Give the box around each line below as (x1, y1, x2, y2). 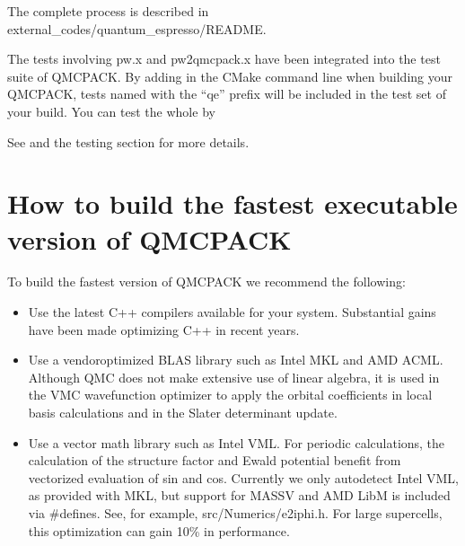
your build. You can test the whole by (7, 101, 215, 120)
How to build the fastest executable (7, 185, 458, 222)
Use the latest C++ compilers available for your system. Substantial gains (28, 303, 436, 321)
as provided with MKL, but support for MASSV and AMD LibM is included (28, 486, 451, 505)
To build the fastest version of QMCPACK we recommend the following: (7, 272, 406, 291)
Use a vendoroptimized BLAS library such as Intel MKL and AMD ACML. (28, 350, 443, 369)
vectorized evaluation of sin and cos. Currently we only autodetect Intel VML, (28, 468, 459, 487)
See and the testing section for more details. (7, 132, 250, 151)
